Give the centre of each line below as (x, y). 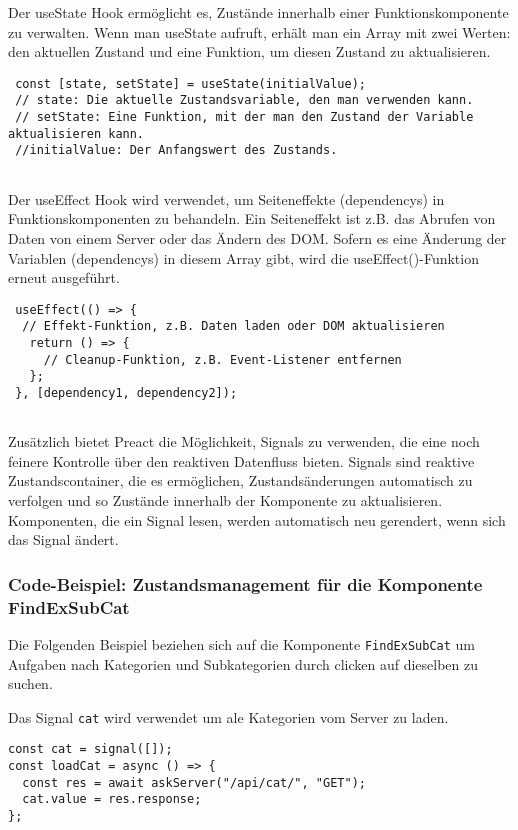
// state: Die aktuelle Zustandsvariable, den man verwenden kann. (244, 100)
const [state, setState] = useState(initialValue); (190, 83)
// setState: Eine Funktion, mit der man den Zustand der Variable (244, 117)
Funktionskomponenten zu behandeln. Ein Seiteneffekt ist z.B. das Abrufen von (252, 218)
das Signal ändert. (63, 539)
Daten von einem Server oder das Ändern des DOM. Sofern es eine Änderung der (257, 237)
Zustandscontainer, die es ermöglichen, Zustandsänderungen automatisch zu (240, 480)
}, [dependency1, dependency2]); (126, 392)
